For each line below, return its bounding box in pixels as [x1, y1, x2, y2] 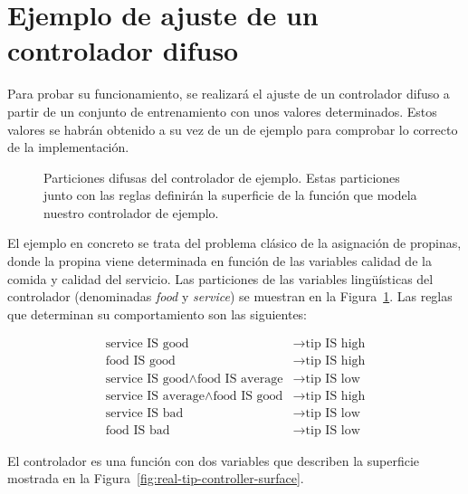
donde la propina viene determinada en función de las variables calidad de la [7, 252, 432, 271]
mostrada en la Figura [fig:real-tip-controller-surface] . [7, 469, 304, 488]
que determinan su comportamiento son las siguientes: [7, 304, 308, 323]
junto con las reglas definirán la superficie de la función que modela [43, 185, 417, 204]
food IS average [196, 372, 283, 385]
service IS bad [105, 406, 184, 420]
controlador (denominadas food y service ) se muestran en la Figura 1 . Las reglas [7, 287, 453, 306]
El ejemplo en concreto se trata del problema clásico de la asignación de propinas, [7, 233, 462, 252]
